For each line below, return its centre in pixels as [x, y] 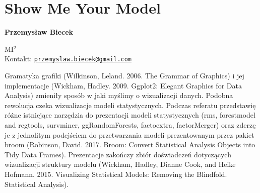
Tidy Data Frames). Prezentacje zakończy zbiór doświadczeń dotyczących [118, 154]
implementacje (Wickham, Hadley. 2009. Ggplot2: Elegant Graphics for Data [123, 85]
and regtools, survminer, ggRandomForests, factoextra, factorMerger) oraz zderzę [130, 124]
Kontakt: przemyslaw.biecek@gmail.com [68, 59]
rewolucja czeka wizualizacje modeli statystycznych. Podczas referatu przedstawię [130, 105]
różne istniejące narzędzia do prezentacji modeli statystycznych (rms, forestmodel [130, 115]
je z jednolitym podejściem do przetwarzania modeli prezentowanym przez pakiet [129, 134]
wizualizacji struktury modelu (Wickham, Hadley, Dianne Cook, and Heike [120, 164]
